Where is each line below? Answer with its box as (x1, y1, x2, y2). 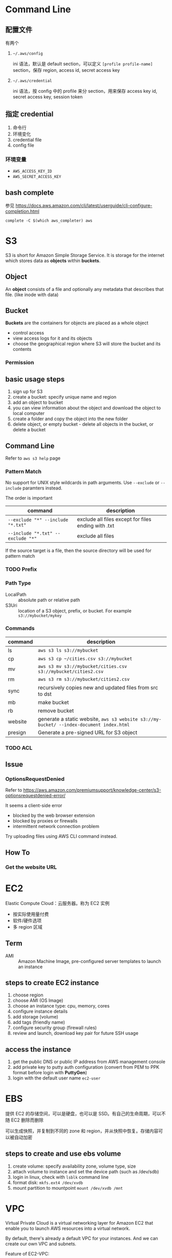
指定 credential (5, 110, 54, 119)
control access (12, 330, 45, 336)
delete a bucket (12, 427, 46, 433)
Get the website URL (5, 863, 57, 871)
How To (5, 848, 30, 857)
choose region (12, 992, 44, 998)
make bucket (37, 699, 69, 706)
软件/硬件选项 (12, 917, 42, 923)
